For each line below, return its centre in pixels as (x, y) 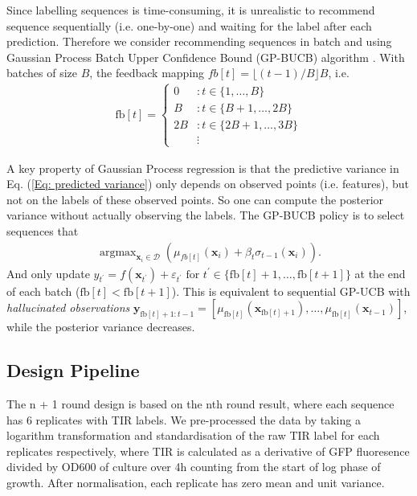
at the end (380, 273)
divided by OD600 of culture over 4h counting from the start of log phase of (194, 467)
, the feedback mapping (147, 73)
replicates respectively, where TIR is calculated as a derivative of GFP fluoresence (208, 451)
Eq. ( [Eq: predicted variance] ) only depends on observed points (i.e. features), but (208, 184)
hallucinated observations (68, 307)
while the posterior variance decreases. (101, 327)
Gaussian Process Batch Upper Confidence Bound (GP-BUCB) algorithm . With (206, 57)
